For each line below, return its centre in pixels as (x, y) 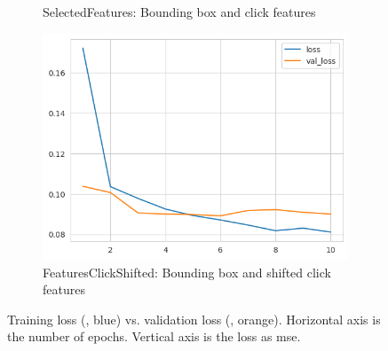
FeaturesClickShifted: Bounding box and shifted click (187, 272)
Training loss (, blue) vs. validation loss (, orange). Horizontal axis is (194, 319)
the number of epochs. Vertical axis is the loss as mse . (154, 336)
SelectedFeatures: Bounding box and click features (179, 12)
